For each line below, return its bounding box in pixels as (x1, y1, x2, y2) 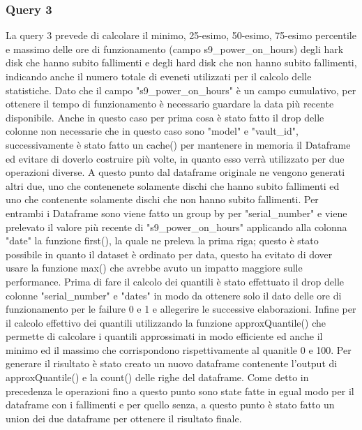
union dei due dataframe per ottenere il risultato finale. (6, 410, 242, 425)
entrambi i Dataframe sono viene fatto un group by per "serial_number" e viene (6, 205, 347, 220)
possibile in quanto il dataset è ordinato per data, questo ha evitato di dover (6, 246, 333, 261)
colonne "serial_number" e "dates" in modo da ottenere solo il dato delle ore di (6, 288, 342, 302)
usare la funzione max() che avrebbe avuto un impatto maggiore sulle (6, 260, 303, 275)
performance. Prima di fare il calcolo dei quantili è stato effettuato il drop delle (6, 274, 345, 288)
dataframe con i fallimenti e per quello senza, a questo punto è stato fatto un (6, 397, 335, 412)
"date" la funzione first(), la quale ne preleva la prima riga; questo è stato (6, 233, 319, 248)
